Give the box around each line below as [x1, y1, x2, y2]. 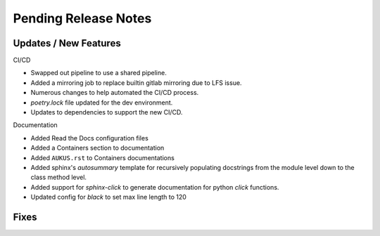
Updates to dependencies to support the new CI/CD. [30, 108, 183, 117]
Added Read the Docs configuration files [30, 133, 149, 142]
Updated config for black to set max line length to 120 [30, 193, 186, 202]
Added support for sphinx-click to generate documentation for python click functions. [30, 183, 279, 191]
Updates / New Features [13, 37, 121, 49]
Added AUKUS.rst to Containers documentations [30, 153, 175, 162]
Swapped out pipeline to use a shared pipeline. [30, 69, 167, 77]
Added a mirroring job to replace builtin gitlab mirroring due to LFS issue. [30, 78, 242, 87]
